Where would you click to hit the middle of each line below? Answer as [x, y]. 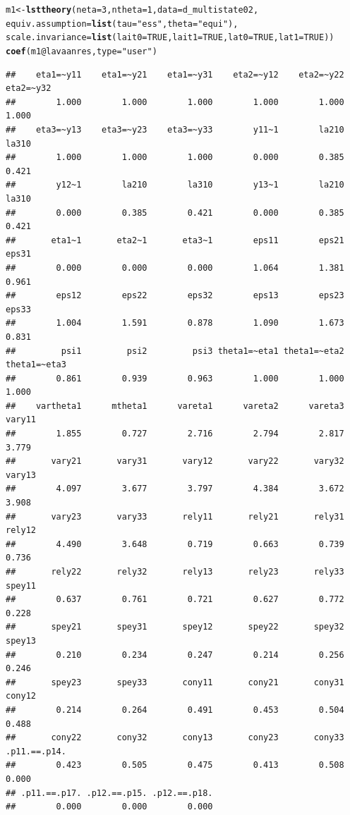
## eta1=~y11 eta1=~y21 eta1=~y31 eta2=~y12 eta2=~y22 [175, 74]
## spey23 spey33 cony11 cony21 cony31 [175, 682]
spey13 [21, 641]
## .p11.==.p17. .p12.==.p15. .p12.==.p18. [109, 793]
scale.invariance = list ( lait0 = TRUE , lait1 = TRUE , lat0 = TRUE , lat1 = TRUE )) [170, 38]
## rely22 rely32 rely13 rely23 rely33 [175, 572]
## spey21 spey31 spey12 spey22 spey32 [175, 627]
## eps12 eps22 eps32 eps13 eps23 [175, 296]
